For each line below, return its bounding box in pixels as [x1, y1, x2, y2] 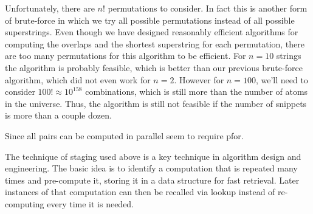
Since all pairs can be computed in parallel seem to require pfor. [5, 129, 244, 142]
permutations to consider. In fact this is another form [108, 2, 308, 14]
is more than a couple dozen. [5, 109, 112, 122]
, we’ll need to [255, 73, 308, 86]
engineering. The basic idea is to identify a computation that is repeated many [5, 162, 298, 174]
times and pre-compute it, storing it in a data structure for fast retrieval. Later [5, 173, 300, 186]
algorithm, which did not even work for [5, 73, 151, 86]
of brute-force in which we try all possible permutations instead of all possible [5, 13, 295, 26]
